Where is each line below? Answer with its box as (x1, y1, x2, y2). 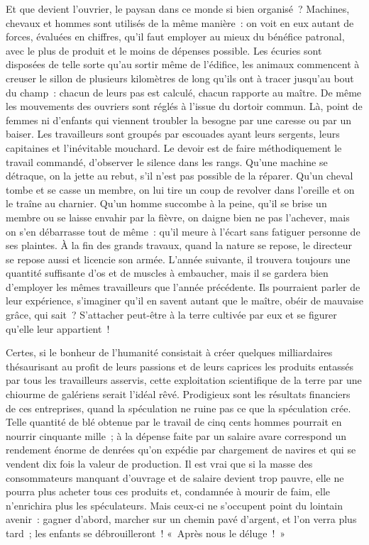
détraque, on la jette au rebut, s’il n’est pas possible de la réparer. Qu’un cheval (6, 168, 353, 183)
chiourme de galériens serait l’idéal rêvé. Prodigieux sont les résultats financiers (6, 387, 351, 402)
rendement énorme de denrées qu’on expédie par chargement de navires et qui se (6, 442, 356, 457)
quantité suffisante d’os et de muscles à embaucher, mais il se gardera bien (6, 265, 329, 280)
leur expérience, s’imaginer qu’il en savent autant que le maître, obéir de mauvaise (6, 293, 364, 308)
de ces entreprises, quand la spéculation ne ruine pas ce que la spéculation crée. (6, 400, 351, 415)
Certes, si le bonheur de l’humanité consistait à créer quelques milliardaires (6, 345, 333, 360)
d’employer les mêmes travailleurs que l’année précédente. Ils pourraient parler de (6, 279, 360, 294)
